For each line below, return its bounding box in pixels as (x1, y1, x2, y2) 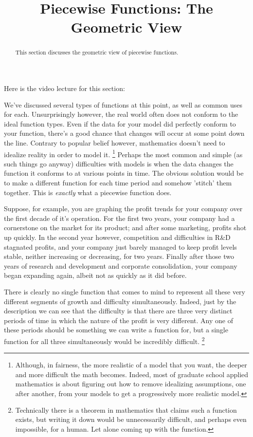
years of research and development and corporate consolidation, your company (4, 260, 237, 271)
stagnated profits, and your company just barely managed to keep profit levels (4, 241, 237, 252)
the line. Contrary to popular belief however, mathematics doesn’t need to (4, 137, 225, 147)
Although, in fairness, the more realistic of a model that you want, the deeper (15, 360, 247, 370)
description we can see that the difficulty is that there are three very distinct (4, 306, 233, 316)
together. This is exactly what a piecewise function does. (4, 187, 172, 197)
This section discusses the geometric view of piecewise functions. (15, 48, 179, 56)
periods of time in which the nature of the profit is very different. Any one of (4, 315, 233, 325)
